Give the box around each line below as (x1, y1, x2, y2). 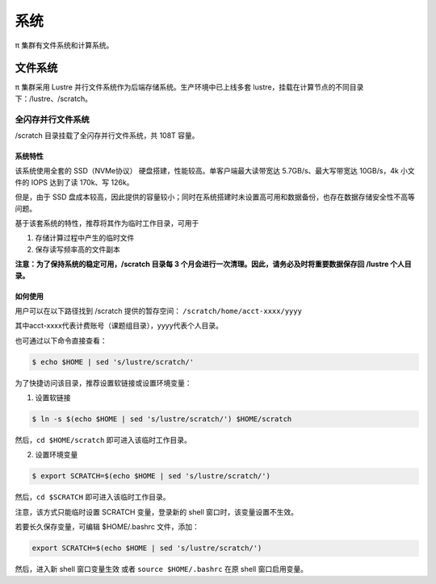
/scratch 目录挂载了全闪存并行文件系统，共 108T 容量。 (15, 130, 199, 140)
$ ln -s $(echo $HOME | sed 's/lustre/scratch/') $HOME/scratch (31, 415, 292, 423)
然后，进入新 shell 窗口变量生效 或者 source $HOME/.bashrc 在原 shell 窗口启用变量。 (15, 565, 308, 574)
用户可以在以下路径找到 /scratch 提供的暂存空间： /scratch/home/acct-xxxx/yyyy (15, 306, 303, 315)
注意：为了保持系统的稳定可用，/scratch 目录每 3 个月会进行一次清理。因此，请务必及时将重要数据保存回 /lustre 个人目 (15, 259, 412, 269)
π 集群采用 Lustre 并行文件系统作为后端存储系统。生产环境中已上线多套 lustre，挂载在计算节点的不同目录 (15, 82, 364, 92)
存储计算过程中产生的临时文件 (35, 233, 135, 243)
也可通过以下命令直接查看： (15, 336, 107, 345)
